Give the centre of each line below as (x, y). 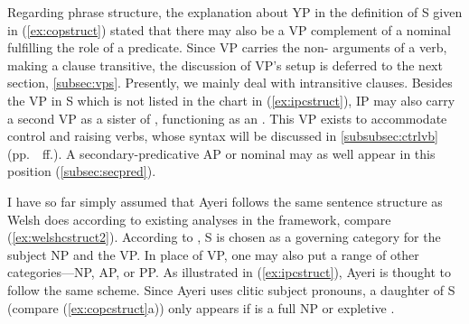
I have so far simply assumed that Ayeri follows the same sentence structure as (225, 201)
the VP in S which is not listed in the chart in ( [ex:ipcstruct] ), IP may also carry (231, 100)
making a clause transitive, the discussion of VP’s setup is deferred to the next (225, 65)
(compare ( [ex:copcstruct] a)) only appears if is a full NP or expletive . (201, 307)
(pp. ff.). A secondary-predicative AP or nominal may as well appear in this (221, 153)
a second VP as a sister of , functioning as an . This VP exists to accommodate (227, 118)
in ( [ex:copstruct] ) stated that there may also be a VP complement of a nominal (229, 29)
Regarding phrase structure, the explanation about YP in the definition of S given (235, 12)
